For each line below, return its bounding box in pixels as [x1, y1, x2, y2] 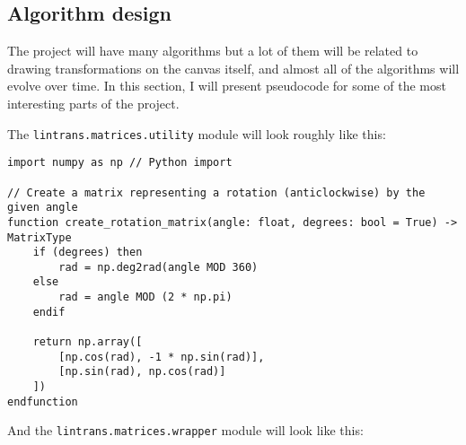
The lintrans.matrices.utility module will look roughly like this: [7, 124, 386, 143]
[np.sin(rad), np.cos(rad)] [58, 365, 226, 379]
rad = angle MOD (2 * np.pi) [58, 291, 233, 304]
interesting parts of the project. [7, 93, 180, 112]
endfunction [7, 395, 78, 408]
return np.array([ [32, 336, 143, 349]
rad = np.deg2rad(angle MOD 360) [58, 260, 259, 274]
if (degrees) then [32, 246, 143, 259]
